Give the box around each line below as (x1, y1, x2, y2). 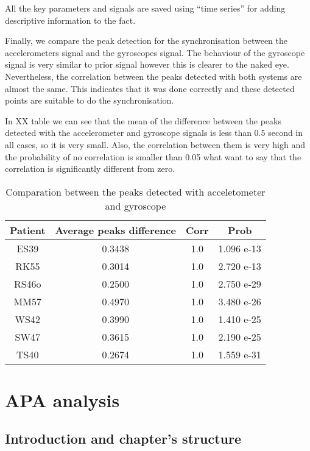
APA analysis (5, 387, 120, 412)
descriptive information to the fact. (5, 13, 136, 26)
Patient (10, 222, 46, 237)
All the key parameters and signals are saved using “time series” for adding (5, 2, 286, 14)
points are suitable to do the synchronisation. (5, 94, 174, 107)
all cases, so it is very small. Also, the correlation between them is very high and (5, 138, 305, 151)
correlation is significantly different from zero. (5, 162, 175, 175)
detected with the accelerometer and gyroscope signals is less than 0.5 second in (5, 126, 303, 139)
